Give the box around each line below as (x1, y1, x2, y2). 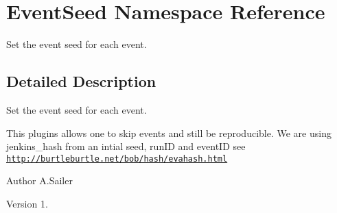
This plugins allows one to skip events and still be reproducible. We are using (6, 125, 332, 140)
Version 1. (6, 196, 48, 210)
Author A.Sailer (6, 173, 73, 188)
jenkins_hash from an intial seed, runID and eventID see (6, 139, 246, 153)
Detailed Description (6, 71, 156, 92)
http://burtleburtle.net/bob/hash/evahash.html (6, 153, 228, 164)
